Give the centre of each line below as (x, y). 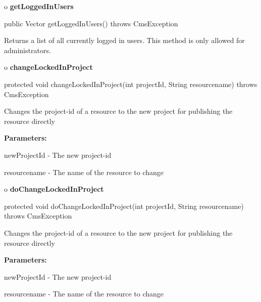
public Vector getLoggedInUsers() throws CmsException (91, 23)
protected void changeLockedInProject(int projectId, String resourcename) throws (131, 84)
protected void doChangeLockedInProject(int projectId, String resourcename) (124, 206)
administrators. (28, 50)
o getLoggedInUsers (39, 6)
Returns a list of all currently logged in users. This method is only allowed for (124, 40)
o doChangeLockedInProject (54, 189)
